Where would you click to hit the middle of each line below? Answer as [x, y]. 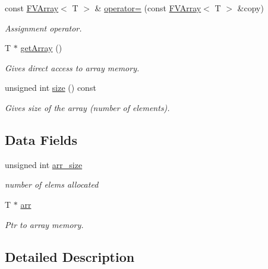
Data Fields [41, 139]
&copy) [250, 8]
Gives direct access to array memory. [72, 67]
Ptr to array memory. [44, 224]
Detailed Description [70, 256]
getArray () [41, 48]
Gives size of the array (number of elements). [87, 107]
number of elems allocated [52, 184]
